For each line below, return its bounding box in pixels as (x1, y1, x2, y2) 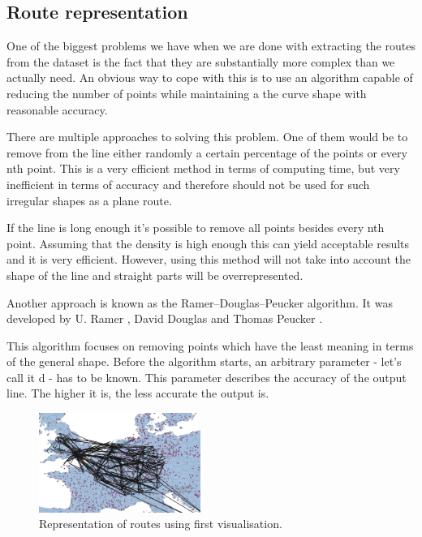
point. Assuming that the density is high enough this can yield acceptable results (6, 234, 410, 251)
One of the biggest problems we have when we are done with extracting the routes (6, 37, 416, 54)
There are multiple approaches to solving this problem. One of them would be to (6, 128, 408, 145)
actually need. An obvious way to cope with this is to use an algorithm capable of (6, 69, 413, 86)
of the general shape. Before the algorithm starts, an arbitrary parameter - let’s (6, 353, 402, 370)
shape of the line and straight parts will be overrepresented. (6, 266, 304, 283)
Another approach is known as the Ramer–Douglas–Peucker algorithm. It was (6, 294, 393, 311)
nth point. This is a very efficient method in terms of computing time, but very (6, 160, 400, 177)
